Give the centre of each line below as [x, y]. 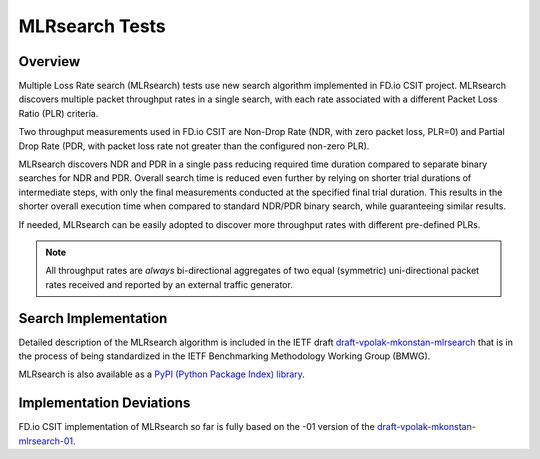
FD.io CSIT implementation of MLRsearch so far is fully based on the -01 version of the [196, 427]
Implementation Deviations [104, 403]
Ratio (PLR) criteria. [58, 113]
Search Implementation [93, 318]
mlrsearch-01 [46, 441]
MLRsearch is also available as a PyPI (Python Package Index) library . [161, 374]
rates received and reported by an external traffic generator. [169, 284]
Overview [49, 61]
